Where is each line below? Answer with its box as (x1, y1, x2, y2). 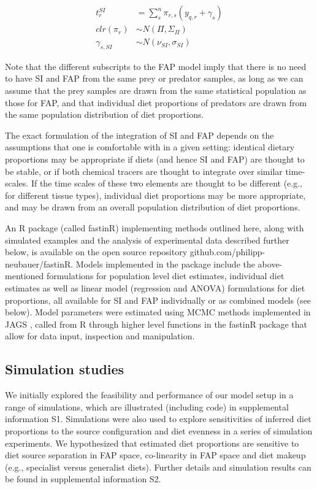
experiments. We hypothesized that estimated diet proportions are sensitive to (5, 436, 299, 449)
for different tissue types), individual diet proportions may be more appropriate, (5, 188, 306, 201)
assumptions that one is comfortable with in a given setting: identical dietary (5, 141, 295, 153)
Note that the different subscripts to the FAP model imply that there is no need (5, 60, 307, 72)
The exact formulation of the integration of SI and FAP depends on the (5, 128, 274, 141)
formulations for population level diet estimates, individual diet (47, 269, 285, 282)
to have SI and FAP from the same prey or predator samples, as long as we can (5, 72, 304, 85)
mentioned (5, 269, 44, 282)
